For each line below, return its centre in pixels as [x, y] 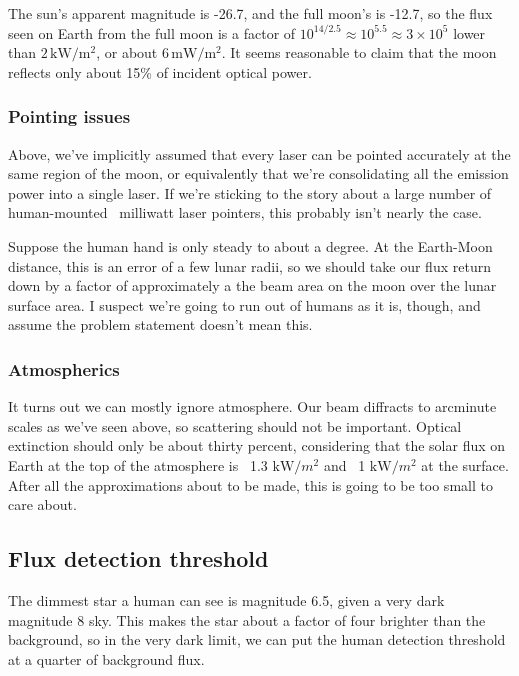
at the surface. [465, 464]
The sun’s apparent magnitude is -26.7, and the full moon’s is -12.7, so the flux [250, 13]
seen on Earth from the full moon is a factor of [152, 32]
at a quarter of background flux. [106, 658]
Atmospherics [64, 368]
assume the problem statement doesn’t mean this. [160, 324]
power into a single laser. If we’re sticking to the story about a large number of [250, 192]
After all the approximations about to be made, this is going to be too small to [250, 484]
